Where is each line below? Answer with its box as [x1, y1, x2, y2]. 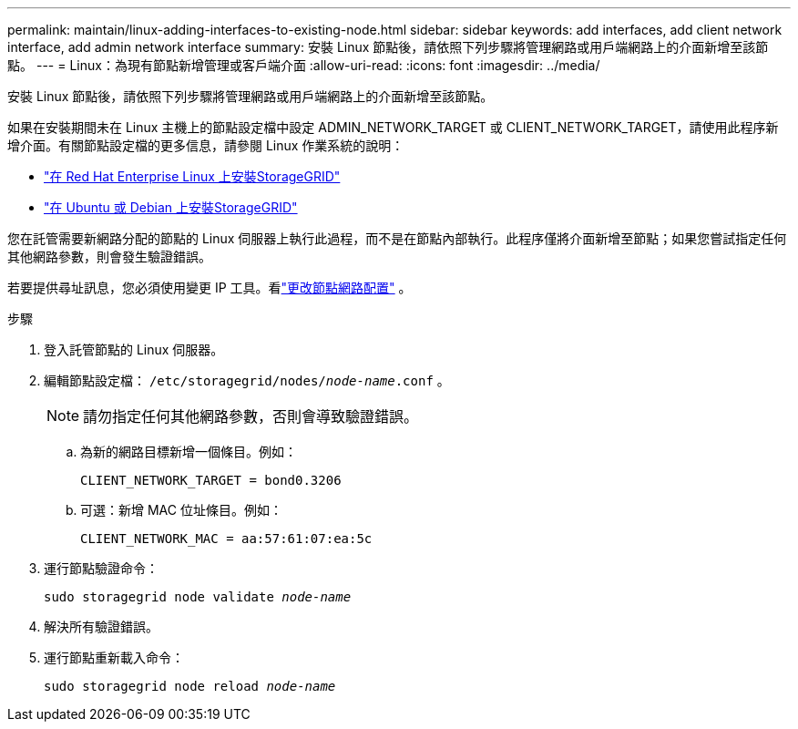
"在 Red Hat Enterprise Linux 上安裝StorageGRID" [44, 169, 341, 184]
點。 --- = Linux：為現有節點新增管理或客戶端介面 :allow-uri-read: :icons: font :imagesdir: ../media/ [7, 57, 600, 73]
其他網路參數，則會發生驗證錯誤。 [7, 249, 211, 264]
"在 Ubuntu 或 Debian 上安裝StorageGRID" [44, 200, 298, 215]
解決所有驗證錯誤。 [44, 619, 159, 634]
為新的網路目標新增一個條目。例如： [80, 444, 297, 459]
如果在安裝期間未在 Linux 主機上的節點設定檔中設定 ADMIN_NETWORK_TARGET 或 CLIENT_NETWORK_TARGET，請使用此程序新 [7, 119, 779, 135]
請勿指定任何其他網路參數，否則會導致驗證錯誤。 [83, 407, 419, 426]
